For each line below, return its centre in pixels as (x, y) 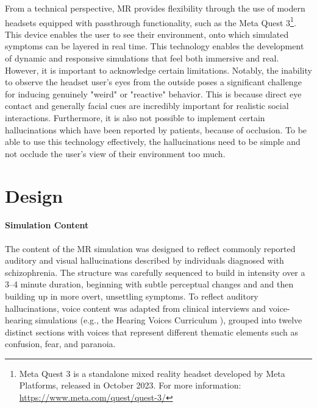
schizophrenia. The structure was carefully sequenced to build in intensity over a (155, 272)
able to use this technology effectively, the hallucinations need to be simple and (153, 142)
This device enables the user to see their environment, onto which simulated (147, 34)
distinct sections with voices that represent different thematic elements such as (151, 332)
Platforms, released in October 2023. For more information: (130, 385)
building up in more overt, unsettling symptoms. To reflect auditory (132, 296)
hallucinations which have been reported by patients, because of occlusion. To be (156, 129)
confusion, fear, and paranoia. (60, 344)
